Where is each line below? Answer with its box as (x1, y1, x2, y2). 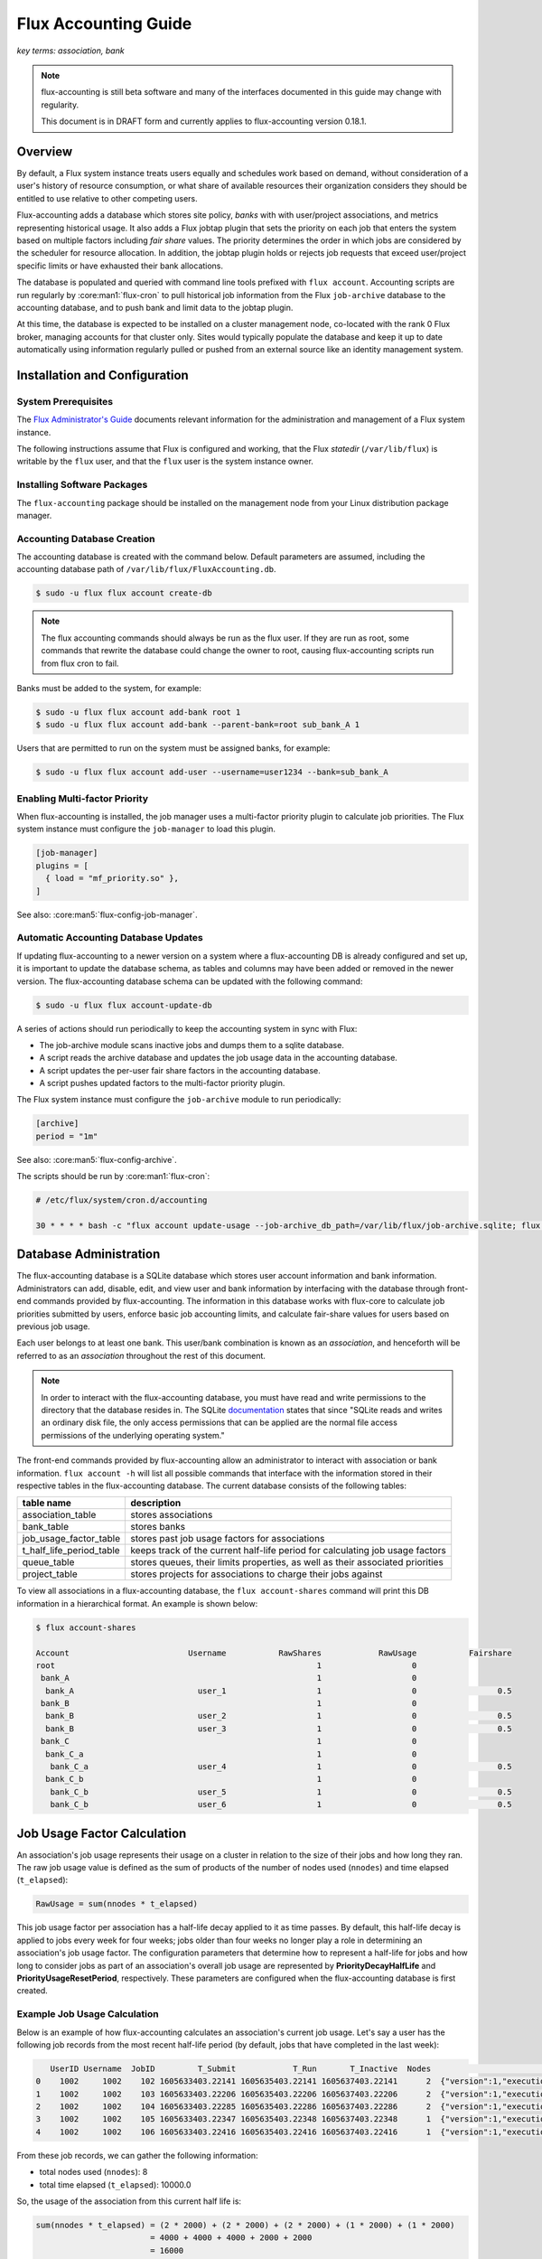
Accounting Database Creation (16, 532, 155, 545)
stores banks (130, 1521, 185, 1533)
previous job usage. (16, 1321, 90, 1332)
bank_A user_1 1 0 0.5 (45, 1685, 512, 1696)
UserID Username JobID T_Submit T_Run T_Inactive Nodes (50, 2063, 432, 2074)
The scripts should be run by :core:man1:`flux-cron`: (16, 1171, 210, 1182)
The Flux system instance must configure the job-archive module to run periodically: (16, 1094, 341, 1105)
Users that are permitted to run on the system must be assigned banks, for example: (16, 743, 331, 754)
